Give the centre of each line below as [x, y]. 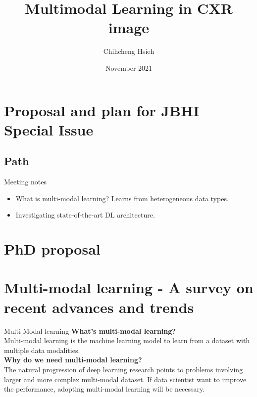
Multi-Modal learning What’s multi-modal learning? [90, 331]
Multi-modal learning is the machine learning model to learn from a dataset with [127, 340]
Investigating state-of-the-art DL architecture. [85, 215]
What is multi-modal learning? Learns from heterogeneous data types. [122, 198]
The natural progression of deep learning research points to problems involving [124, 369]
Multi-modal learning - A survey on [129, 287]
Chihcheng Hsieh [129, 51]
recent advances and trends [99, 307]
